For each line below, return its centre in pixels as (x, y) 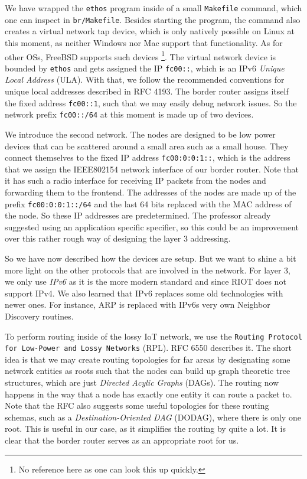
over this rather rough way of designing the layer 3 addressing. (118, 238)
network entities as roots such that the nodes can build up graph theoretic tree (148, 371)
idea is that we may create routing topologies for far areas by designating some (148, 359)
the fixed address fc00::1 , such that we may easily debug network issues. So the (151, 102)
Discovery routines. (39, 316)
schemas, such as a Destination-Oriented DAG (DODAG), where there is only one (153, 417)
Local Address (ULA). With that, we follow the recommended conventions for (145, 79)
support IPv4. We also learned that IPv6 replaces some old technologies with (144, 293)
